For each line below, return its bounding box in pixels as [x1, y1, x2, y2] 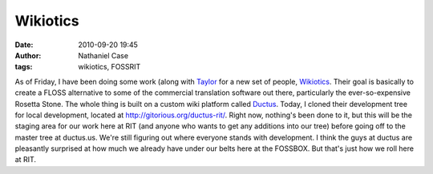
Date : [14, 40, 34, 49]
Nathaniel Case [78, 50, 128, 60]
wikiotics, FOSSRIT [78, 62, 141, 72]
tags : [14, 62, 33, 72]
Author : [14, 50, 42, 60]
